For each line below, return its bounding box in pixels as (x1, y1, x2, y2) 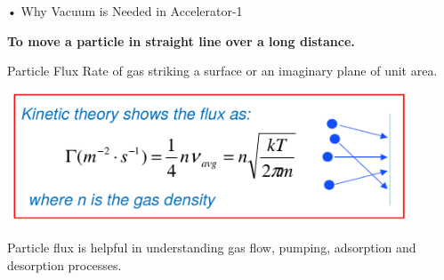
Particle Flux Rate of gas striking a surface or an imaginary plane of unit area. (7, 61, 438, 80)
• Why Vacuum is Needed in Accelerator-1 (7, 2, 243, 20)
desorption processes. (7, 255, 122, 274)
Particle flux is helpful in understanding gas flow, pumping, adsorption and (7, 237, 416, 256)
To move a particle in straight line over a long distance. (7, 31, 355, 50)
